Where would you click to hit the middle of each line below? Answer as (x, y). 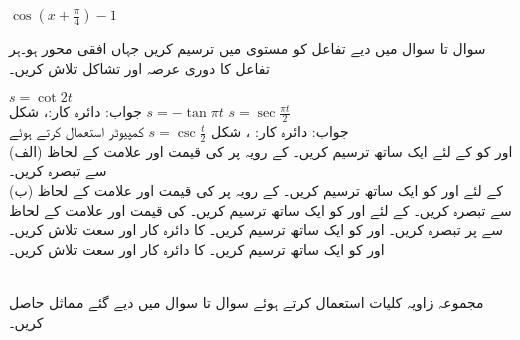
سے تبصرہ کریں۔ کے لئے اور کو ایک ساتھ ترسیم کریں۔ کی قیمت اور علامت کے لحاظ (260, 209)
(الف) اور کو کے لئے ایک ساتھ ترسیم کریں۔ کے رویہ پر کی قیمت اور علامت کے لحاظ (261, 150)
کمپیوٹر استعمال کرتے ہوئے (76, 131)
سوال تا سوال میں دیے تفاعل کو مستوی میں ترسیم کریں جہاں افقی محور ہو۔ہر (247, 48)
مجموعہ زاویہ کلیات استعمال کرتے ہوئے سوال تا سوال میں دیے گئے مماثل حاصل (246, 302)
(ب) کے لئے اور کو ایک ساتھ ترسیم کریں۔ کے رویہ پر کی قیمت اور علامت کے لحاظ (256, 190)
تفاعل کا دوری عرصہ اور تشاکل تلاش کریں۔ (139, 67)
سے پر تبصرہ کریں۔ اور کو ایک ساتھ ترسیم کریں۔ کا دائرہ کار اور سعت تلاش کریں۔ (256, 229)
